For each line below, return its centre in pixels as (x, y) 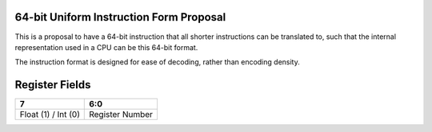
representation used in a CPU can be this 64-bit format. (106, 47)
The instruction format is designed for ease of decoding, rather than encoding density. (157, 62)
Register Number (121, 115)
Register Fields (53, 85)
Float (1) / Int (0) (50, 115)
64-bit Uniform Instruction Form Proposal (120, 17)
